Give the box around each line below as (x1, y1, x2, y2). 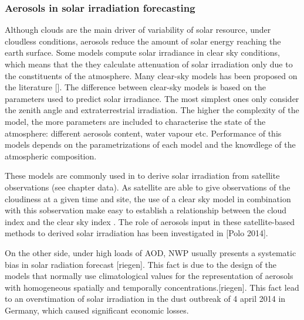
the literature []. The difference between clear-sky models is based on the (5, 81, 266, 93)
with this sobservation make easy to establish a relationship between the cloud (5, 204, 287, 216)
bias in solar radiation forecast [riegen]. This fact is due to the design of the (5, 258, 277, 270)
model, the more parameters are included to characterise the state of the (5, 115, 266, 127)
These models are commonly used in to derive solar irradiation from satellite (5, 169, 280, 182)
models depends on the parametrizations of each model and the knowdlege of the (5, 138, 296, 151)
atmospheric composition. (5, 149, 97, 162)
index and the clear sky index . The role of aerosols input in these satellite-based (5, 215, 295, 227)
